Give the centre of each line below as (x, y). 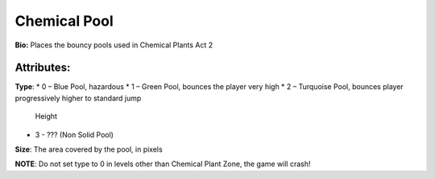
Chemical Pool (64, 21)
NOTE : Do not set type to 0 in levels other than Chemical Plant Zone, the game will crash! (163, 164)
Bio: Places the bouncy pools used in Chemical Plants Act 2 (114, 45)
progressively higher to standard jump (78, 98)
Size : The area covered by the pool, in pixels (89, 149)
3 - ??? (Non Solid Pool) (75, 134)
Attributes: (43, 68)
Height (46, 116)
